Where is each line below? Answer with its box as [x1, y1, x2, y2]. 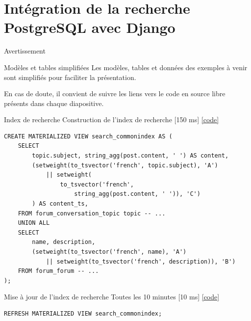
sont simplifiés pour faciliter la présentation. [4, 72, 136, 82]
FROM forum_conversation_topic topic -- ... [18, 210, 166, 217]
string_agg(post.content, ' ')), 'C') [74, 190, 201, 198]
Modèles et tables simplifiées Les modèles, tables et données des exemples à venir [4, 62, 248, 72]
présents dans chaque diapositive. [4, 98, 104, 108]
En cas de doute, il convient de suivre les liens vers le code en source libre [4, 88, 226, 99]
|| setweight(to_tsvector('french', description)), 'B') [46, 258, 236, 265]
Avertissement [4, 46, 46, 56]
